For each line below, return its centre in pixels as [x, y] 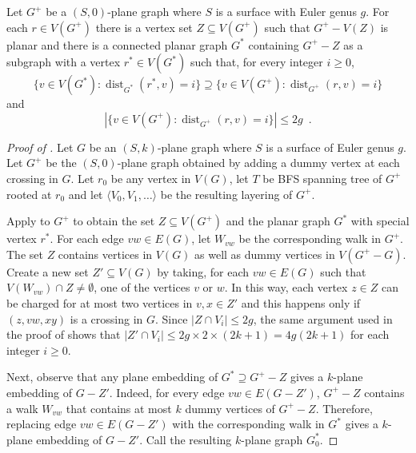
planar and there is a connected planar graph [117, 44]
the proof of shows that [64, 334]
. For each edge [87, 238]
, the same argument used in [323, 318]
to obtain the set [114, 221]
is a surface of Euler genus [330, 147]
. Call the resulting [186, 439]
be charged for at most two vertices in [100, 302]
